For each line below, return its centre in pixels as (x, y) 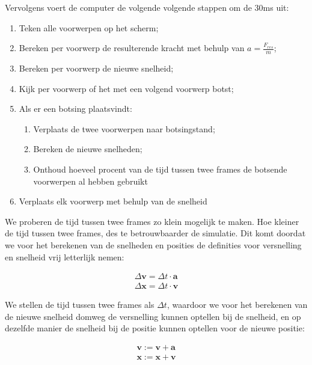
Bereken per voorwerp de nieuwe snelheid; (96, 68)
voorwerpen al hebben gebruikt (90, 181)
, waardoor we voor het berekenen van (237, 305)
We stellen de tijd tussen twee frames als (80, 305)
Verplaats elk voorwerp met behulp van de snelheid (113, 201)
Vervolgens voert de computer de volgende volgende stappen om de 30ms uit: (147, 7)
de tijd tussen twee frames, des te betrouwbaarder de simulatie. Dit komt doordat (155, 233)
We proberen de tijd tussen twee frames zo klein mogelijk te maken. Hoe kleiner (152, 221)
